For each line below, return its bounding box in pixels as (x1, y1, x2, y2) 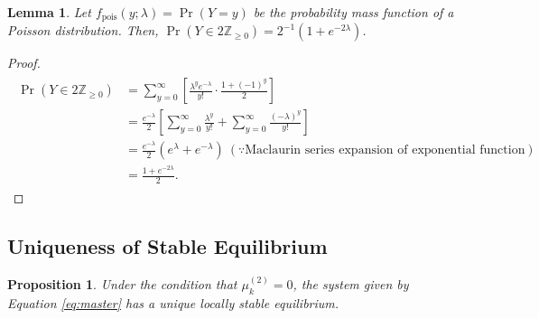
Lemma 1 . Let (7, 3, 91, 21)
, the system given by (293, 274, 409, 293)
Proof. (7, 53, 41, 72)
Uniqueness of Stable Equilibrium (7, 231, 328, 259)
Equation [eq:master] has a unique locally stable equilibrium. (7, 293, 339, 312)
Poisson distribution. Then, (7, 21, 159, 40)
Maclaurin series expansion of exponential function (245, 144, 525, 157)
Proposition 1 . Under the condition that (7, 274, 237, 293)
